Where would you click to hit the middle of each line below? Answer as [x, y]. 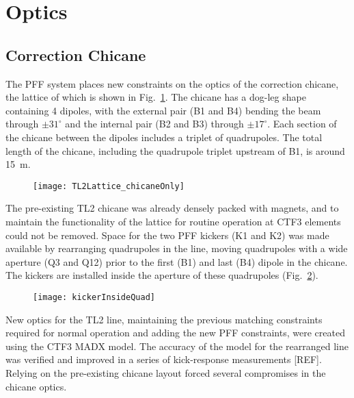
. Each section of [302, 124]
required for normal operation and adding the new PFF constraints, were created [175, 333]
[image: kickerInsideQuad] [94, 297]
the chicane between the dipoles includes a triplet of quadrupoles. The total [164, 137]
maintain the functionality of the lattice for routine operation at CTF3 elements [173, 221]
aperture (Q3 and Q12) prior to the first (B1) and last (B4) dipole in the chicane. [177, 261]
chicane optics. [36, 386]
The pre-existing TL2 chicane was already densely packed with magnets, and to [172, 208]
